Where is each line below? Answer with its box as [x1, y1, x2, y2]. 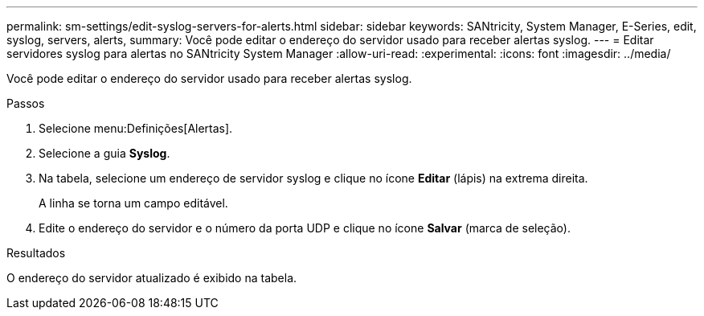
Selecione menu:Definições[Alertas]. [39, 121, 233, 135]
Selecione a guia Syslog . [39, 146, 170, 160]
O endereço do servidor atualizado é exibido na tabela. [6, 271, 297, 285]
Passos [6, 96, 45, 110]
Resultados [6, 246, 66, 260]
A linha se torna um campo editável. [39, 196, 228, 210]
